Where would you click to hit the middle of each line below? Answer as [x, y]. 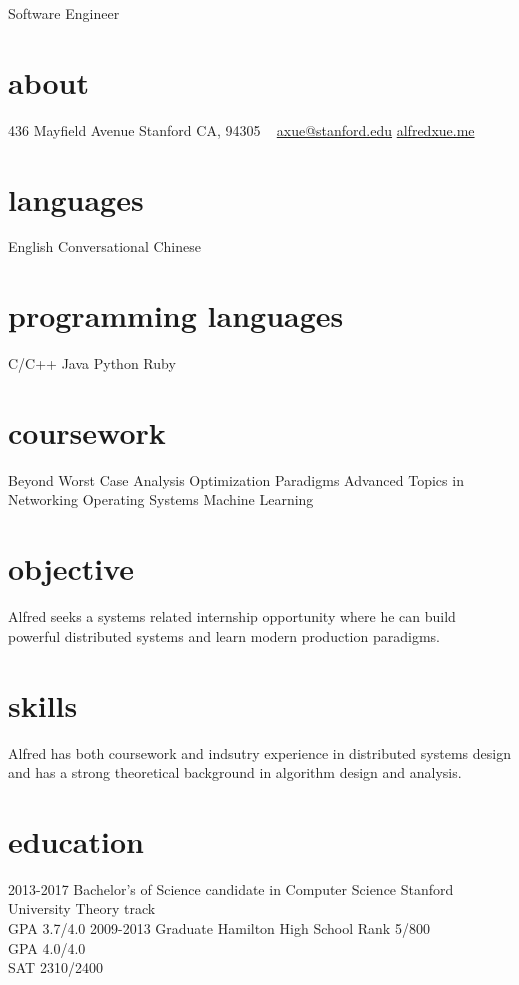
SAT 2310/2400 [55, 967]
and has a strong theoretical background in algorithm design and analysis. [235, 772]
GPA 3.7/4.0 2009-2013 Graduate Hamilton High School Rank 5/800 [219, 928]
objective [71, 568]
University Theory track [82, 908]
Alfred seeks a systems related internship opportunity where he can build [232, 616]
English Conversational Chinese [104, 246]
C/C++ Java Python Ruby [92, 363]
